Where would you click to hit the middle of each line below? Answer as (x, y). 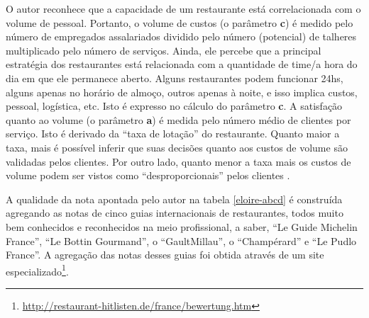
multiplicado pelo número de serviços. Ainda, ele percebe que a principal (164, 50)
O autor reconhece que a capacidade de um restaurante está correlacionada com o (183, 8)
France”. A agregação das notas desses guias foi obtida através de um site (165, 255)
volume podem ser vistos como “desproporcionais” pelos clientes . (148, 175)
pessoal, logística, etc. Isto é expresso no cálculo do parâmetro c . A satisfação (174, 106)
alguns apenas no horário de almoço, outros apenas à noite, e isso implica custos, (182, 92)
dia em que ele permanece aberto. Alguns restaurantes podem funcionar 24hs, (175, 78)
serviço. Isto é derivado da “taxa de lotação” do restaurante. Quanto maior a (173, 134)
